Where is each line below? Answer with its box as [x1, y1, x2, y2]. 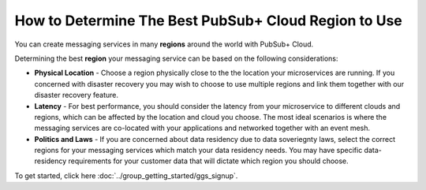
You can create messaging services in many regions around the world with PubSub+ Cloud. [14, 39, 314, 49]
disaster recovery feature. [34, 91, 118, 100]
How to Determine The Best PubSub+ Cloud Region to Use [14, 12, 402, 29]
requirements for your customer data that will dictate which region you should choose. [68, 156, 349, 166]
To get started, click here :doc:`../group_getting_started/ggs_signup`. [14, 170, 238, 181]
